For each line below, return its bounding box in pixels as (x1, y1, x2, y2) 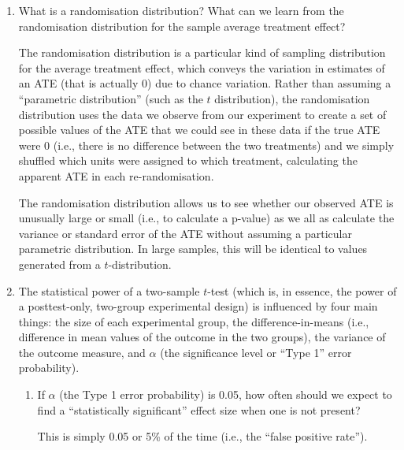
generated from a (18, 255, 101, 272)
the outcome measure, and (18, 344, 146, 360)
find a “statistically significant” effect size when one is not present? (37, 401, 361, 418)
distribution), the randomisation (214, 90, 370, 106)
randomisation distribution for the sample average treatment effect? (18, 17, 346, 34)
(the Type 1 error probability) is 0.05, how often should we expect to (59, 386, 392, 403)
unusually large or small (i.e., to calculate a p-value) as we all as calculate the (18, 210, 395, 226)
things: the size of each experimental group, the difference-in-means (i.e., (18, 313, 369, 329)
